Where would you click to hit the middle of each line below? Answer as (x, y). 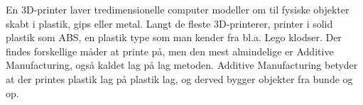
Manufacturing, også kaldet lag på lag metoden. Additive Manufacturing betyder (182, 65)
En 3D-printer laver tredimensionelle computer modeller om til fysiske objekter (178, 9)
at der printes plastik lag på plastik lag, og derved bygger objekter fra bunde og (179, 78)
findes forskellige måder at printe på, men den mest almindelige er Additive (170, 51)
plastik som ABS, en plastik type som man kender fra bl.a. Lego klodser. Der (174, 37)
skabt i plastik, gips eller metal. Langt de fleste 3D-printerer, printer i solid (169, 23)
